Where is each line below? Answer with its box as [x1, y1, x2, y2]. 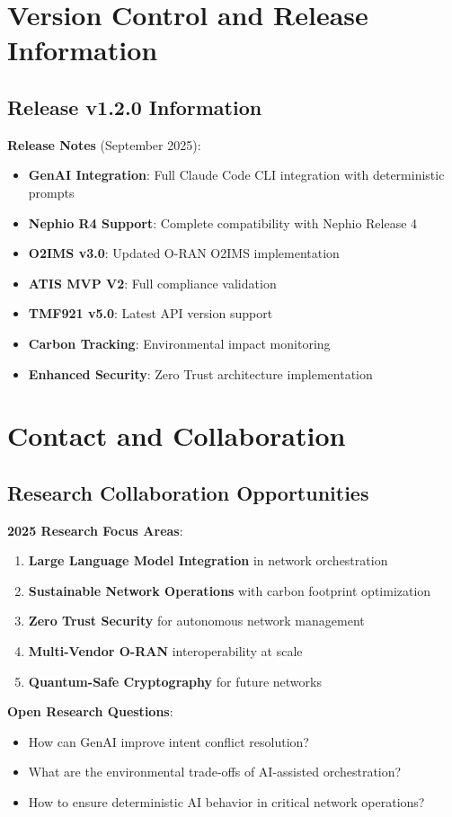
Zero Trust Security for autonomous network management [28, 611, 365, 630]
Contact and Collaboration [7, 417, 346, 454]
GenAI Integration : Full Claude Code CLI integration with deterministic [28, 165, 445, 184]
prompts [28, 182, 75, 201]
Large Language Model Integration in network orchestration [28, 551, 388, 570]
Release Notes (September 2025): [7, 135, 201, 154]
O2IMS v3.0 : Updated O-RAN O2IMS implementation [28, 244, 340, 262]
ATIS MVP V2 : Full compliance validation [28, 273, 277, 292]
